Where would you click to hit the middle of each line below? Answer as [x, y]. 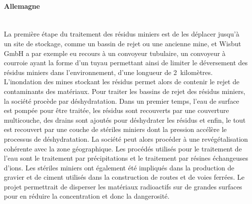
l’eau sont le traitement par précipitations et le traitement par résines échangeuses [126, 158]
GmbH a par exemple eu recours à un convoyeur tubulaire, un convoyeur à [115, 53]
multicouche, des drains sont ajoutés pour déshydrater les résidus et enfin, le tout [125, 120]
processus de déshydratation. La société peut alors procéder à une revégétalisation [126, 139]
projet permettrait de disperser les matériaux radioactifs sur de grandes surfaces [123, 186]
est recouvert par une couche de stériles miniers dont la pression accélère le [115, 129]
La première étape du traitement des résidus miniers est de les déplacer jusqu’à [122, 34]
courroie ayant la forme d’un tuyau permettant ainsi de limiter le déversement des [126, 63]
